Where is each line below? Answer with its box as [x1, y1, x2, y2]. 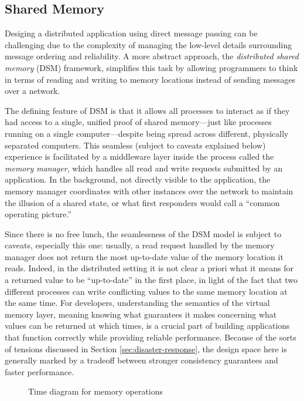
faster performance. [5, 365, 74, 378]
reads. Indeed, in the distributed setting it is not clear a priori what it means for [5, 262, 293, 274]
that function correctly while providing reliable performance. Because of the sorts [5, 331, 296, 343]
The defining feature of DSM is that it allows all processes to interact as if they [5, 104, 290, 116]
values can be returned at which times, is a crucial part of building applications [5, 319, 290, 332]
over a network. [5, 85, 60, 97]
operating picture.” [5, 208, 72, 220]
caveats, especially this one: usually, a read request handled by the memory [5, 239, 275, 251]
